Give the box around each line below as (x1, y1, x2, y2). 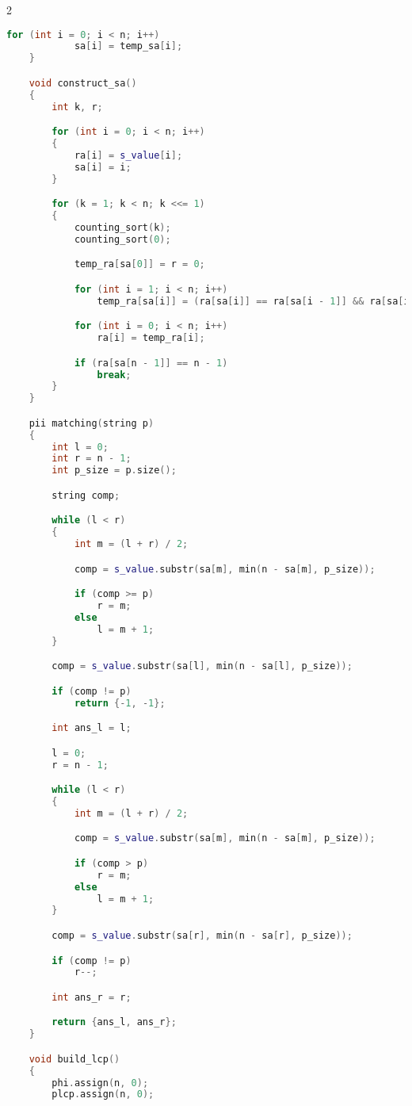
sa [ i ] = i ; (74, 161, 132, 173)
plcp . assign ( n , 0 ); (51, 1089, 154, 1100)
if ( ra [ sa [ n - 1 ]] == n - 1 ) (74, 357, 228, 369)
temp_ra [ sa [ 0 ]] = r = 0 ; (74, 258, 205, 270)
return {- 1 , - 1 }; (74, 697, 166, 709)
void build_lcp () (29, 1053, 120, 1065)
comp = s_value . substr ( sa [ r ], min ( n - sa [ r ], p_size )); (51, 929, 353, 941)
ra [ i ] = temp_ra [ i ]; (97, 332, 205, 344)
